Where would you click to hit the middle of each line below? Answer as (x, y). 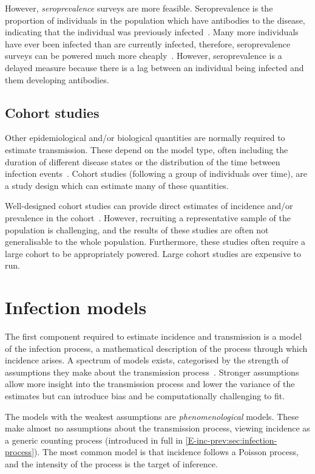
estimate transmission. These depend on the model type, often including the (147, 149)
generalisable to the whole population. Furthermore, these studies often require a (155, 242)
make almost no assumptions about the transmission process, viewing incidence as (157, 428)
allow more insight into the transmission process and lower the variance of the (150, 384)
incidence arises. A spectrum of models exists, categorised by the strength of (147, 360)
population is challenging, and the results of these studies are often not (137, 229)
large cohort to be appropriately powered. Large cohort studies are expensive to (153, 253)
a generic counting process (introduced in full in (94, 440)
